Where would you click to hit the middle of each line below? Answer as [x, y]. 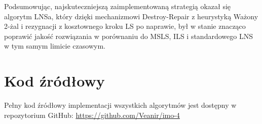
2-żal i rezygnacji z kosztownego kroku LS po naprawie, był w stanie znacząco [125, 26]
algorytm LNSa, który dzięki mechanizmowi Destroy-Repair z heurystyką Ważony [131, 16]
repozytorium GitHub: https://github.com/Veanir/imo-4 [92, 115]
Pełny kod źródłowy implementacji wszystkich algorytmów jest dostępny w [120, 105]
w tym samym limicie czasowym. [55, 46]
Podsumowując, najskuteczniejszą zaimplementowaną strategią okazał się [118, 6]
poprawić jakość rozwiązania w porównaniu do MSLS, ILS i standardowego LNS [128, 36]
